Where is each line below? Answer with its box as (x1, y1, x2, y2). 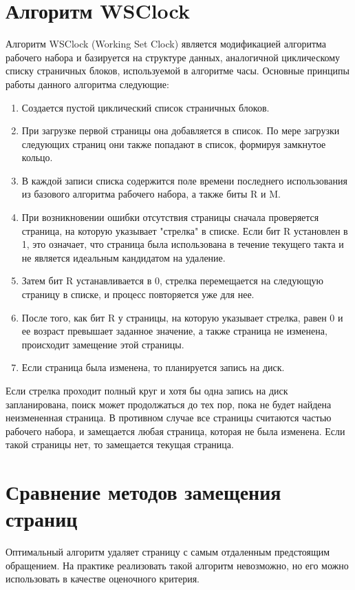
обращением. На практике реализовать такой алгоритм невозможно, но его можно (6, 558, 349, 572)
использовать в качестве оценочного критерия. (6, 571, 200, 586)
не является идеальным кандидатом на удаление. (21, 250, 226, 264)
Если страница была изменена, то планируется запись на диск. (21, 360, 285, 375)
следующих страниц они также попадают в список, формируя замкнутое (21, 136, 326, 151)
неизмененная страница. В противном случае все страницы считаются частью (6, 410, 332, 425)
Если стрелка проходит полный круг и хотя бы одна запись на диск (6, 383, 288, 397)
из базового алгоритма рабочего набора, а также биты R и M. (21, 187, 281, 201)
